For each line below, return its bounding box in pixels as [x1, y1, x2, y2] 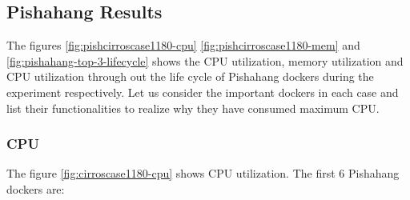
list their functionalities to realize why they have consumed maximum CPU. [6, 99, 380, 116]
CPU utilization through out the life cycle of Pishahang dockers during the [6, 68, 374, 85]
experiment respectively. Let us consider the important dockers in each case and [6, 83, 399, 100]
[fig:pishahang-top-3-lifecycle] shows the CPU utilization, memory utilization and [6, 52, 404, 69]
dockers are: [6, 180, 65, 197]
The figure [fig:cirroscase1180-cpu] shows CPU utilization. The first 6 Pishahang [6, 165, 400, 182]
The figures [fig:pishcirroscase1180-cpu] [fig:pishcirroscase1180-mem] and [6, 37, 360, 54]
